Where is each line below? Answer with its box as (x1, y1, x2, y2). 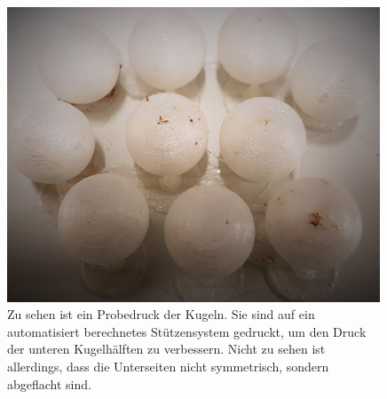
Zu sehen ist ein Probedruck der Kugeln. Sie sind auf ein (7, 305, 315, 323)
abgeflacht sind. (7, 374, 91, 393)
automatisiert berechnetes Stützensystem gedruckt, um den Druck (7, 322, 367, 340)
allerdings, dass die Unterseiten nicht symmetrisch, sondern (7, 356, 329, 375)
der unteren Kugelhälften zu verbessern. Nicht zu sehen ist (7, 339, 326, 358)
